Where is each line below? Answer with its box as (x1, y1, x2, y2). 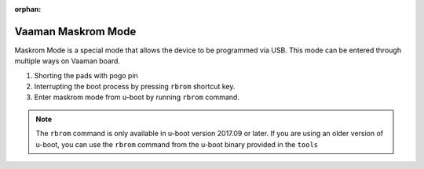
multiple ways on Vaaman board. (14, 56, 121, 66)
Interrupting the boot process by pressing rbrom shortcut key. (34, 82, 236, 92)
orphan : (14, 5, 42, 13)
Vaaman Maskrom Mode (14, 24, 137, 38)
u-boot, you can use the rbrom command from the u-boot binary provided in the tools (35, 139, 319, 149)
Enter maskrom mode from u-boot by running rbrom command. (34, 92, 239, 102)
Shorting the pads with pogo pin (34, 70, 139, 80)
